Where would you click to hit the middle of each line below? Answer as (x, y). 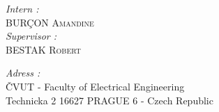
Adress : (23, 73)
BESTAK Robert (43, 49)
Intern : (22, 8)
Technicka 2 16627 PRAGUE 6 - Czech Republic (109, 100)
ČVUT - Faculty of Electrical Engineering (95, 86)
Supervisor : (31, 36)
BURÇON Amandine (50, 22)
